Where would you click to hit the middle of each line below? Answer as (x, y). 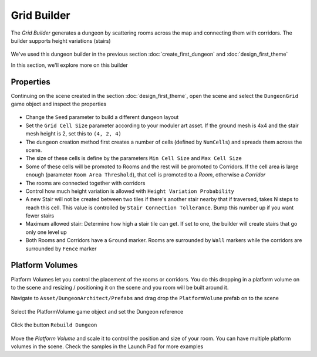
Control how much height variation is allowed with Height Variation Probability (130, 191)
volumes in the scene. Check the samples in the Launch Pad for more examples (107, 346)
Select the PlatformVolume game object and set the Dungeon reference (97, 311)
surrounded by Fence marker (61, 249)
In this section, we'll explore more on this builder (70, 65)
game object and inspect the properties (59, 104)
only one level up (46, 232)
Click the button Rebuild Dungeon (54, 325)
